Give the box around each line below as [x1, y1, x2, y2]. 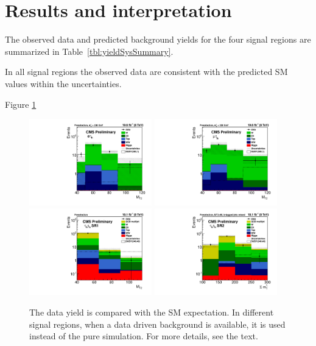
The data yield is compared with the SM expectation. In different [29, 305, 274, 318]
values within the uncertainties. [5, 77, 122, 90]
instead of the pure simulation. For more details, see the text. [29, 330, 258, 342]
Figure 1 [5, 97, 37, 110]
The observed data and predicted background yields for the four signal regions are [5, 33, 311, 46]
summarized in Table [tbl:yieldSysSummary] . [5, 44, 174, 57]
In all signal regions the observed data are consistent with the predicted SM [5, 65, 288, 78]
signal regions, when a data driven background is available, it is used [29, 317, 286, 330]
